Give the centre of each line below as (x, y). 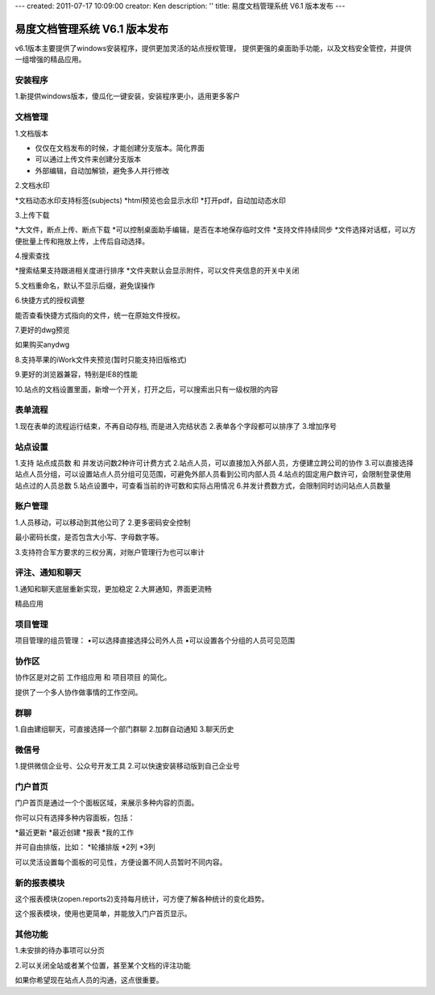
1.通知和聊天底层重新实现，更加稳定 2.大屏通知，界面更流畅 (114, 589)
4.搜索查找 (32, 256)
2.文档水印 (32, 185)
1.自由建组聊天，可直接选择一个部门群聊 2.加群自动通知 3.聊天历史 (124, 729)
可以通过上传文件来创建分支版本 (88, 159)
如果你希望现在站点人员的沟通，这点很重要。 (89, 980)
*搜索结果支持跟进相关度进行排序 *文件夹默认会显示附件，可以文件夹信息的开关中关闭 (157, 271)
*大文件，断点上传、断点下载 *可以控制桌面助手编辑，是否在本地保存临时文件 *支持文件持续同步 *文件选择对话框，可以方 (215, 230)
